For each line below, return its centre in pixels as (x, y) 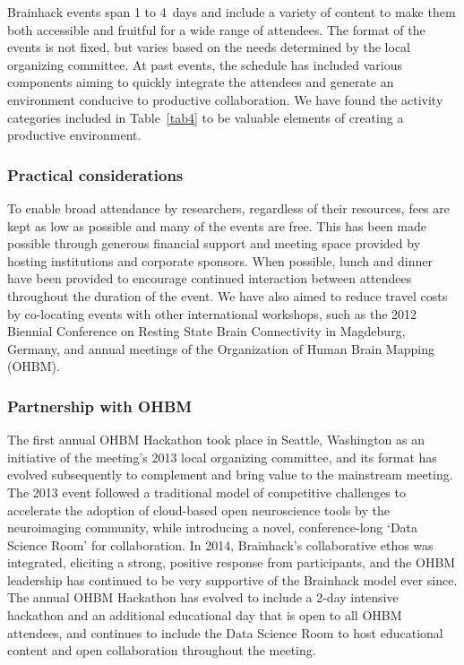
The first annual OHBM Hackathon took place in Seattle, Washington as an (216, 440)
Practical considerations (95, 174)
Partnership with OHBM (100, 406)
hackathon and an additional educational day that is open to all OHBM (205, 615)
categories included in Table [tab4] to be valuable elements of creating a (206, 117)
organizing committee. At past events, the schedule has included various (205, 64)
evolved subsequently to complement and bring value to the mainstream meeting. (230, 475)
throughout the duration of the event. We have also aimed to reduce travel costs (228, 295)
